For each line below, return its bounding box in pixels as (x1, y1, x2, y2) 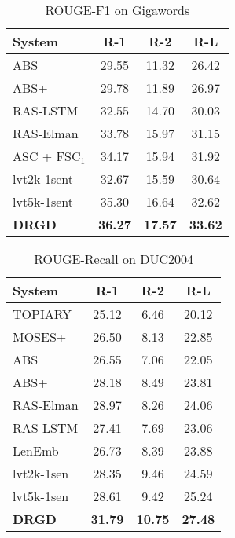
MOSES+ (13, 328, 67, 346)
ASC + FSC (13, 147, 81, 165)
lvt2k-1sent (13, 170, 73, 188)
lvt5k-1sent (13, 192, 73, 210)
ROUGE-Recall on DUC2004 (34, 250, 194, 268)
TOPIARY (13, 305, 72, 323)
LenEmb (13, 441, 59, 459)
